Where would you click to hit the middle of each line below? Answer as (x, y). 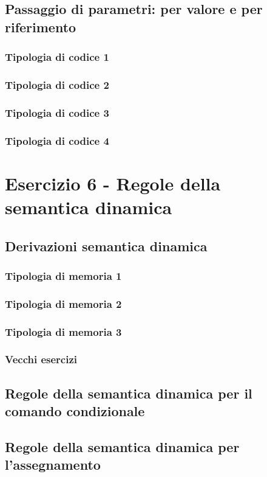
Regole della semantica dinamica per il (129, 393)
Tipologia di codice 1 (57, 57)
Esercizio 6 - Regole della (113, 183)
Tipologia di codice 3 (57, 112)
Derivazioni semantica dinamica (106, 245)
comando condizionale (75, 411)
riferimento (41, 26)
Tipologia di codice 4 (57, 140)
